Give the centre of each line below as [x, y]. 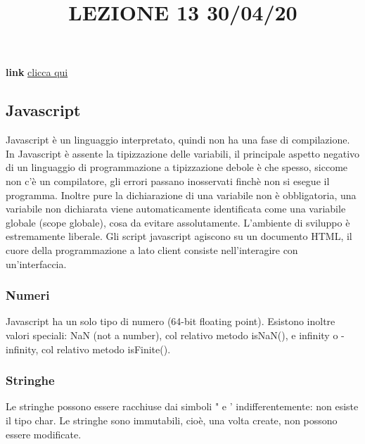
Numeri [28, 295]
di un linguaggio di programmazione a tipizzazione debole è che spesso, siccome [177, 167]
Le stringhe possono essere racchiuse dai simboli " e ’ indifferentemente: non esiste [182, 406]
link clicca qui [37, 72]
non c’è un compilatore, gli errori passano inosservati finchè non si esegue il [168, 180]
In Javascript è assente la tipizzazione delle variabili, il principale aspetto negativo [183, 153]
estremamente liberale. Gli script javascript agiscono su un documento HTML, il [179, 236]
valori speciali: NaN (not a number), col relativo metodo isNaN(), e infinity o [172, 335]
